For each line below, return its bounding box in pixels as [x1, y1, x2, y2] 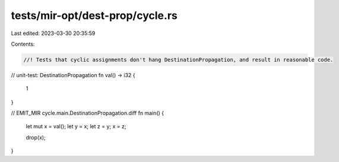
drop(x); [26, 134, 46, 141]
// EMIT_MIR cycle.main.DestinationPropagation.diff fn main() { [11, 110, 164, 117]
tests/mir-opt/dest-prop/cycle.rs [11, 9, 178, 22]
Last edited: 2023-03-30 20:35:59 [11, 30, 96, 37]
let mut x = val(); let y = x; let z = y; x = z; [26, 123, 126, 130]
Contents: [11, 40, 35, 47]
